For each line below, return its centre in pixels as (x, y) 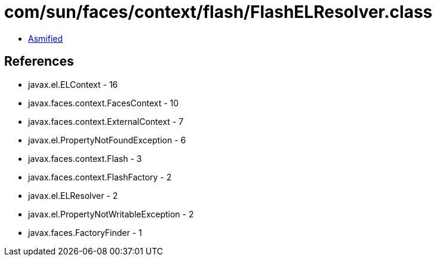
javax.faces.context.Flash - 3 (85, 158)
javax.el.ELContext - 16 (73, 84)
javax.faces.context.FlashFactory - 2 (100, 177)
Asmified (46, 38)
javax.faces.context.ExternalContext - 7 (106, 121)
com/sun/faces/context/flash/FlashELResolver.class (219, 12)
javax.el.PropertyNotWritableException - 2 (111, 214)
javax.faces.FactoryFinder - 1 (85, 232)
